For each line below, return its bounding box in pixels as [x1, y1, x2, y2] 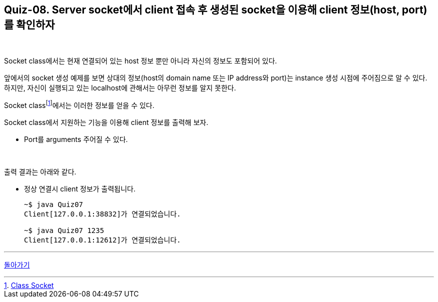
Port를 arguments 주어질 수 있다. [24, 135, 128, 144]
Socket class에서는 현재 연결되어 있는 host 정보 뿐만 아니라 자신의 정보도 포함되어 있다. [4, 56, 277, 65]
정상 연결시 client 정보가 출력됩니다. [24, 184, 136, 193]
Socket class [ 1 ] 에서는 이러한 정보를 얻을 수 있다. [4, 99, 154, 110]
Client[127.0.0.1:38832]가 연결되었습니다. [24, 210, 181, 218]
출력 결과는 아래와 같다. [4, 167, 76, 176]
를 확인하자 [4, 18, 55, 31]
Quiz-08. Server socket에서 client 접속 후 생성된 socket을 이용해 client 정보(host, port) [4, 3, 427, 16]
